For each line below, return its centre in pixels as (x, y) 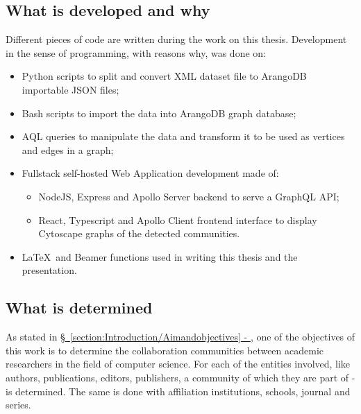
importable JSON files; (70, 89)
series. (18, 405)
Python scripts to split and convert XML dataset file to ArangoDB (164, 76)
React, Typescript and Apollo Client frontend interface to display (178, 219)
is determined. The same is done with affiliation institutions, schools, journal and (178, 391)
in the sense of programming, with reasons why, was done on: (136, 52)
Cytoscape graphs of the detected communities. (139, 233)
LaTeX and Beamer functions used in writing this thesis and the (160, 256)
